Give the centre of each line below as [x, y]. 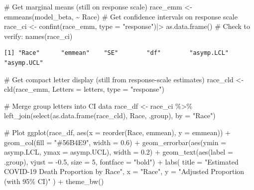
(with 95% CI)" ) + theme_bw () [54, 181]
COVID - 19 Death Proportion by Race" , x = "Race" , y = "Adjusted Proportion [124, 171]
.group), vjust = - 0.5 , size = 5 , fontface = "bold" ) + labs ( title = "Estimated [121, 161]
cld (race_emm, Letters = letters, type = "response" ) [84, 89]
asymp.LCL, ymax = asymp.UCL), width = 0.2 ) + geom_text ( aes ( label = [119, 152]
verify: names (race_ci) [38, 36]
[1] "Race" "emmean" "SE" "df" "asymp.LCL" [117, 53]
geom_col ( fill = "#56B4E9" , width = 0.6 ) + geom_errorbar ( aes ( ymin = [115, 142]
